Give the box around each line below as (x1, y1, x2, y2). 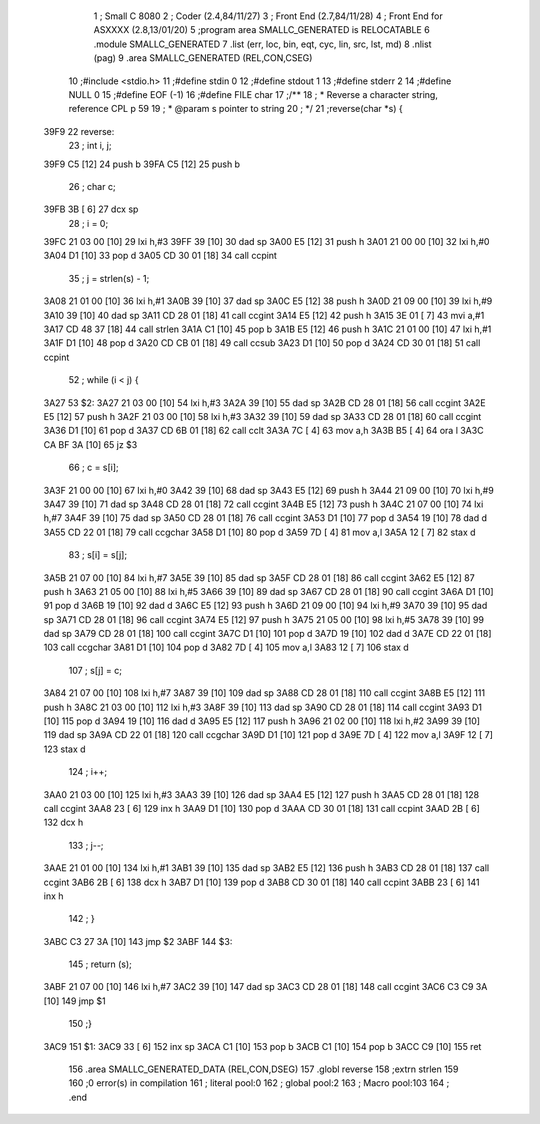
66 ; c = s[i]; (68, 461, 119, 474)
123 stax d (43, 743, 86, 755)
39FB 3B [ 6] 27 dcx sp (43, 203, 139, 215)
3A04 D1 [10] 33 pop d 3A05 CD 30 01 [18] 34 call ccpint (43, 250, 277, 262)
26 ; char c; (68, 180, 116, 192)
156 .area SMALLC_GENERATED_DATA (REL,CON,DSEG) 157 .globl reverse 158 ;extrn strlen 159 (68, 1063, 459, 1075)
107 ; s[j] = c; (68, 664, 123, 676)
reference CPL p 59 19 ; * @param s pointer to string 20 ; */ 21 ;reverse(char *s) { (68, 103, 404, 115)
